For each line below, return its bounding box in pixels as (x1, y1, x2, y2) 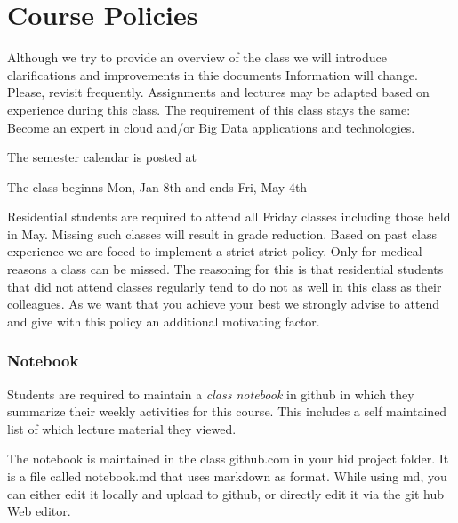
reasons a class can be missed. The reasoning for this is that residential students (7, 260, 444, 278)
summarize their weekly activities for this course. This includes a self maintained (7, 402, 447, 421)
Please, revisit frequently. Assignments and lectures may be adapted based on (7, 83, 430, 101)
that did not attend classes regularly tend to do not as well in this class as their (7, 277, 442, 295)
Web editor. (7, 502, 71, 520)
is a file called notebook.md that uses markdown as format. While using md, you (7, 467, 447, 486)
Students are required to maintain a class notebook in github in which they (7, 384, 414, 403)
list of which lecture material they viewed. (7, 419, 237, 438)
